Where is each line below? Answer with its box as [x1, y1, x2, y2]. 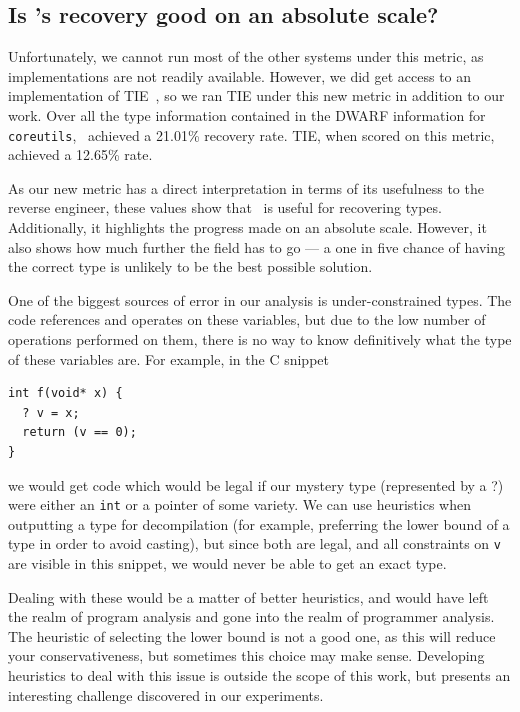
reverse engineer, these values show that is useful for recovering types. [8, 197, 442, 218]
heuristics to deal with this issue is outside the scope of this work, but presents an [8, 665, 511, 686]
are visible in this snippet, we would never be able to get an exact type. [8, 553, 447, 574]
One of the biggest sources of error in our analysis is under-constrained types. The [8, 289, 512, 310]
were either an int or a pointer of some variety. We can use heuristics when [8, 494, 471, 515]
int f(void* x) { [8, 386, 123, 401]
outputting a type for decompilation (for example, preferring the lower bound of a [8, 513, 510, 534]
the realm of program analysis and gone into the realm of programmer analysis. [8, 606, 495, 627]
